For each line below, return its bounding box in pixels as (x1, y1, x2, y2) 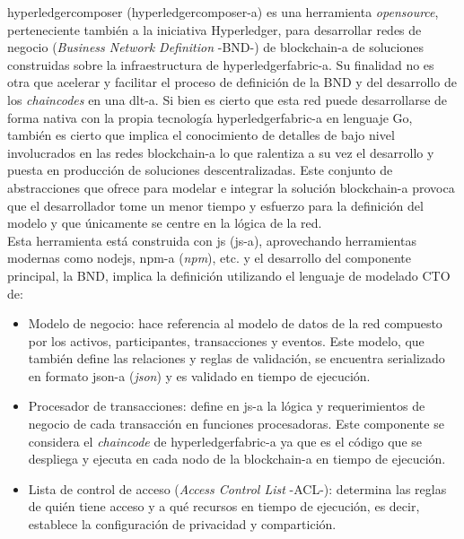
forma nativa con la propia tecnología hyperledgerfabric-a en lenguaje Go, (7, 108, 413, 126)
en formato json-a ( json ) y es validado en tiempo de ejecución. (28, 366, 371, 385)
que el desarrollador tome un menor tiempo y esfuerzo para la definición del (7, 196, 424, 214)
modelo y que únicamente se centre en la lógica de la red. (7, 213, 322, 232)
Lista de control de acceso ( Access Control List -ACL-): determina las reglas (28, 479, 447, 498)
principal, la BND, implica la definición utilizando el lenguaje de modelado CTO (7, 265, 451, 284)
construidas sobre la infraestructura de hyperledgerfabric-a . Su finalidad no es (7, 55, 434, 74)
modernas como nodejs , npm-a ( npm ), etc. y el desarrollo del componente (7, 248, 411, 267)
